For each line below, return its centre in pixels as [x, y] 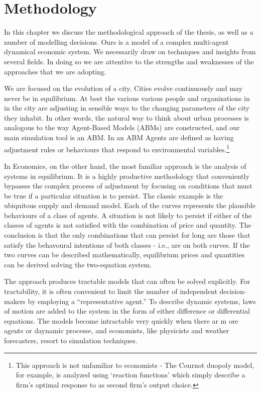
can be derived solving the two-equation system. [78, 264]
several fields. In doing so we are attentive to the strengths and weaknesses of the [129, 61]
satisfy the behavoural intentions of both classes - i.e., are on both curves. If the [127, 244]
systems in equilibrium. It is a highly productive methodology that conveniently [127, 176]
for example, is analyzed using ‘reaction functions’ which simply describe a [130, 375]
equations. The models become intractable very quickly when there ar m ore [121, 320]
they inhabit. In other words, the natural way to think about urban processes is [126, 117]
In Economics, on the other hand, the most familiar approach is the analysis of [125, 166]
